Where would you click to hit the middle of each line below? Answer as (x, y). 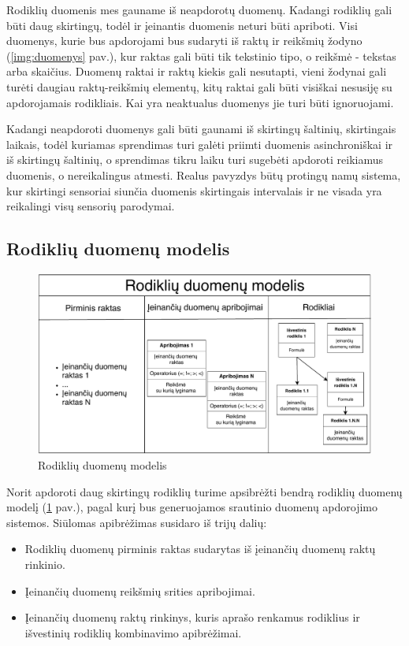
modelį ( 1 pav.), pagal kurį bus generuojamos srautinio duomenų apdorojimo (192, 507)
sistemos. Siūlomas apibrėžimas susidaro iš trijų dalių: (137, 522)
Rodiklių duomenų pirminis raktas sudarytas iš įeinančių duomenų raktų (200, 549)
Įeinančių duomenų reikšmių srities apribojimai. (140, 590)
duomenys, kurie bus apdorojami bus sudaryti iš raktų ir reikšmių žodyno (184, 41)
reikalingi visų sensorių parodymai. (91, 206)
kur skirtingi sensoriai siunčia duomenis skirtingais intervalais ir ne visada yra (194, 190)
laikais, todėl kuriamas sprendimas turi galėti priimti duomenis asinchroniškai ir (200, 144)
